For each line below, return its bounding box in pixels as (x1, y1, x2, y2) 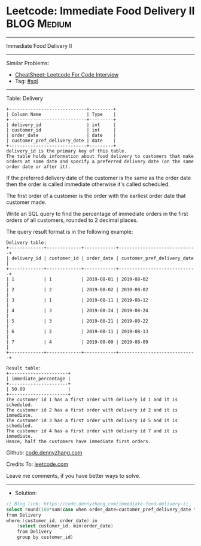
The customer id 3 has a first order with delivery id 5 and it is (6, 417, 178, 423)
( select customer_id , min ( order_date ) (17, 523, 114, 529)
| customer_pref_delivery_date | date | (6, 138, 117, 144)
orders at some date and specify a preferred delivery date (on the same (6, 158, 194, 164)
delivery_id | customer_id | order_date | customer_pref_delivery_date (11, 255, 194, 261)
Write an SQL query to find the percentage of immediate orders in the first (6, 210, 188, 217)
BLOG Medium (6, 17, 72, 30)
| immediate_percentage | (6, 376, 71, 382)
